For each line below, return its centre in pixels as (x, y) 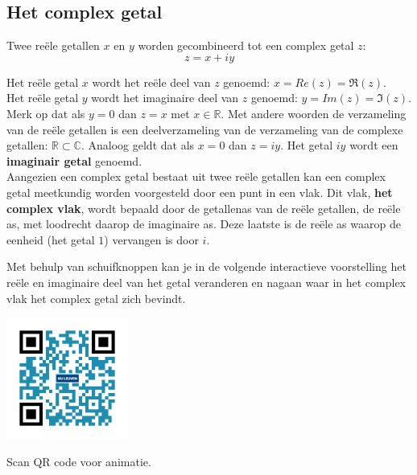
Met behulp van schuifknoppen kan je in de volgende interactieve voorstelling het (206, 266)
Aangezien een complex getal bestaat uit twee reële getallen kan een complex (196, 176)
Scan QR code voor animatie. (79, 461)
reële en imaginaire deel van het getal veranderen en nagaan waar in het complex (206, 282)
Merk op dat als (46, 113)
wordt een (374, 145)
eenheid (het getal (51, 239)
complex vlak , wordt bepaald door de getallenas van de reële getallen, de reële (204, 208)
